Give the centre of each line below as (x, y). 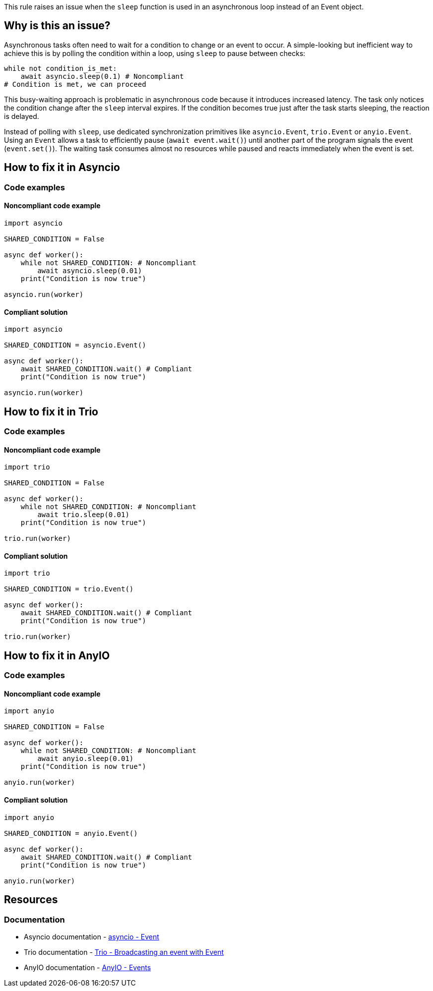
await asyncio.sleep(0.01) (90, 270)
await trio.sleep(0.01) (83, 515)
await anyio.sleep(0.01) (86, 759)
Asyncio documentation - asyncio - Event (92, 936)
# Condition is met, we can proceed (75, 84)
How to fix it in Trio (51, 411)
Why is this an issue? (57, 26)
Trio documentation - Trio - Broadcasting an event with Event (124, 952)
